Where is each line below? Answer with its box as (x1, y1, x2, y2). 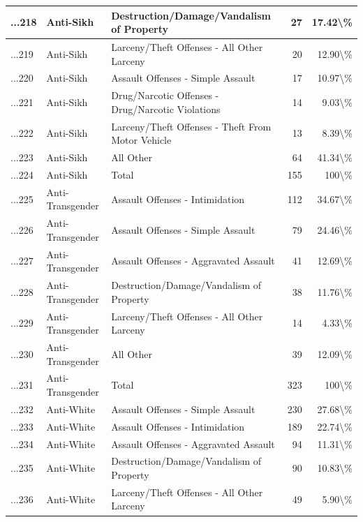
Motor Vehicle (111, 133, 172, 147)
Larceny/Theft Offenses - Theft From (111, 119, 272, 133)
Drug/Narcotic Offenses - (111, 88, 219, 103)
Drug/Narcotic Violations (111, 101, 221, 116)
